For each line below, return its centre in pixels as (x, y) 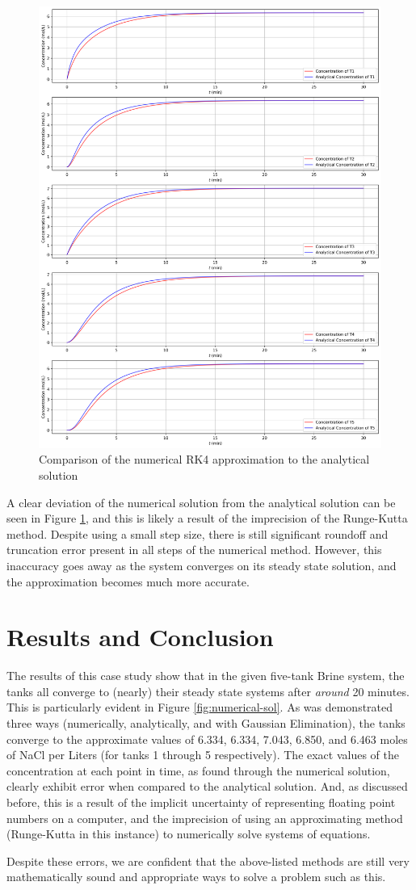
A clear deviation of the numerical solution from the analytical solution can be (201, 502)
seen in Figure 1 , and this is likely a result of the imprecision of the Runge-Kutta (207, 518)
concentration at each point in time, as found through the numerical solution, (198, 770)
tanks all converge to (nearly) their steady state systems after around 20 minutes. (208, 691)
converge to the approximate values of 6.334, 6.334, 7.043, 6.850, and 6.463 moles (207, 739)
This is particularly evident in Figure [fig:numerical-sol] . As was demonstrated (200, 707)
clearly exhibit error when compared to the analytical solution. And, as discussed (207, 786)
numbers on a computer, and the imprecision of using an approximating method (205, 818)
